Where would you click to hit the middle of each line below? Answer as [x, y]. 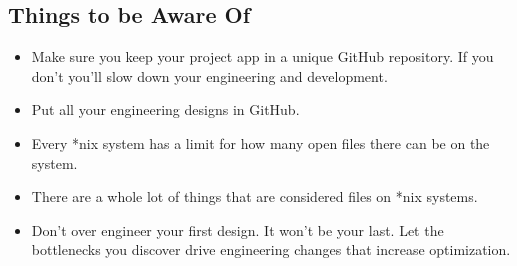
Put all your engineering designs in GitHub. [165, 109]
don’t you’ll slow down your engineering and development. [209, 75]
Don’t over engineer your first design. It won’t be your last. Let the [237, 229]
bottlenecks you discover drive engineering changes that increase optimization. [271, 249]
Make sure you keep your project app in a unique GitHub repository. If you [262, 56]
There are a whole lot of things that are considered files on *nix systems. [254, 196]
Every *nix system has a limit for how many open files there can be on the [260, 142]
